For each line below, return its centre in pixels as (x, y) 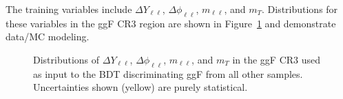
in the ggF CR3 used (277, 59)
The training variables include (69, 9)
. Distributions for (300, 9)
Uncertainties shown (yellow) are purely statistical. (141, 87)
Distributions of (66, 59)
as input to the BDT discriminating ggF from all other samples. (168, 73)
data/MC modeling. (48, 37)
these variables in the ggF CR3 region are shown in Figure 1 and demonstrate (171, 23)
